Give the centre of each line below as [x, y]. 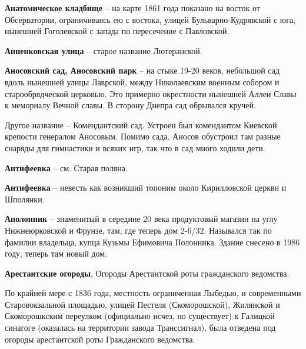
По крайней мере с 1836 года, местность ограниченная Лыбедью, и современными [153, 293]
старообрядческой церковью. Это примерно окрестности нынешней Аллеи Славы [151, 93]
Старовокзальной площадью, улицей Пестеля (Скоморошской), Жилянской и [142, 304]
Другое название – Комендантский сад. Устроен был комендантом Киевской [141, 124]
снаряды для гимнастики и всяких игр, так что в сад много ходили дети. [135, 147]
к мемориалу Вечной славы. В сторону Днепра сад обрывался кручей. [130, 105]
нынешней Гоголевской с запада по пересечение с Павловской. [117, 31]
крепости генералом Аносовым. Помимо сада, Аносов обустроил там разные [143, 136]
